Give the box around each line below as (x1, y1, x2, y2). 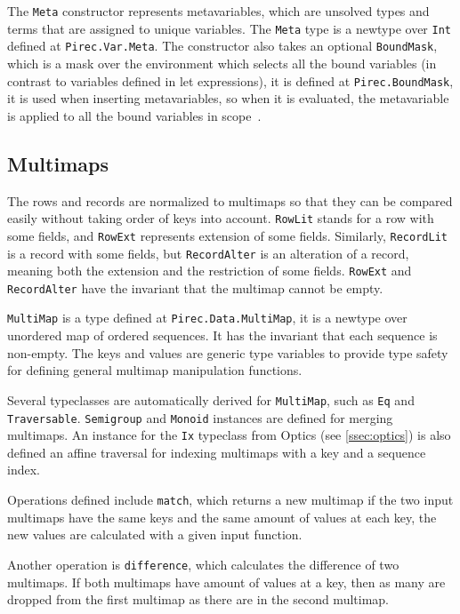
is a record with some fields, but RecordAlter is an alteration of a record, (7, 243, 409, 262)
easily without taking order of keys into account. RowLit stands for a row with (7, 209, 434, 227)
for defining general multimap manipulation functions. (7, 361, 303, 379)
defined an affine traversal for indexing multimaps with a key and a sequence (7, 443, 426, 461)
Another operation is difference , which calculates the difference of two (7, 554, 399, 573)
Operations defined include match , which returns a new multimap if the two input (7, 490, 454, 509)
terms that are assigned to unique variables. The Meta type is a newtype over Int (7, 19, 452, 37)
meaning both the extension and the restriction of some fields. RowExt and (7, 261, 412, 280)
